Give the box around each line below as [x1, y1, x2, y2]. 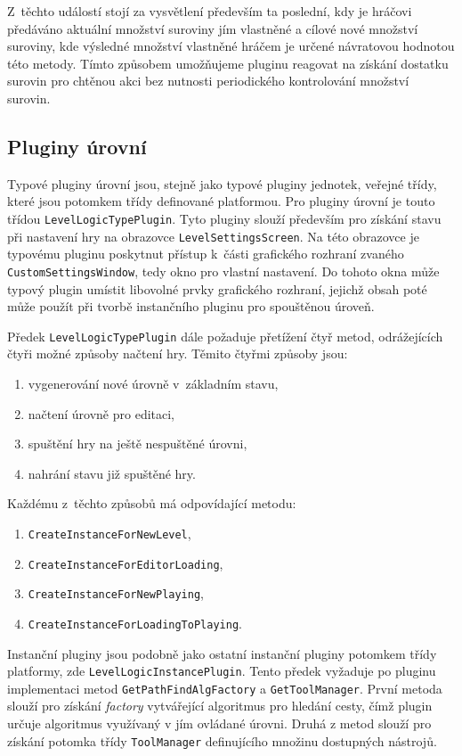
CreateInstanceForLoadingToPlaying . [28, 613, 242, 632]
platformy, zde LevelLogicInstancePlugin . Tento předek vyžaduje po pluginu [7, 661, 436, 680]
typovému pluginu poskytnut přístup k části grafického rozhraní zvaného [7, 244, 404, 263]
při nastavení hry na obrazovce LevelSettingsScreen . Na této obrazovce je [7, 226, 419, 245]
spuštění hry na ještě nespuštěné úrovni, [28, 434, 247, 453]
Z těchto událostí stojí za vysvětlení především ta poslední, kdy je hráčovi [7, 2, 412, 20]
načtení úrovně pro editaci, [28, 404, 175, 423]
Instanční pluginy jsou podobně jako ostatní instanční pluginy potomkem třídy [7, 644, 437, 662]
